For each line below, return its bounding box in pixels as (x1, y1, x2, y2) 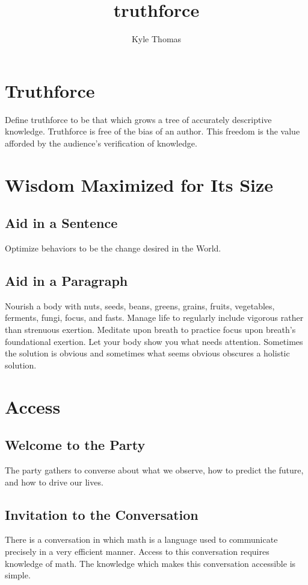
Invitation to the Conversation (5, 505, 199, 523)
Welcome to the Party (5, 435, 146, 454)
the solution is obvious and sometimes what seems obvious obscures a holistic (5, 347, 290, 359)
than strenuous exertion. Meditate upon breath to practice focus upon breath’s (5, 323, 296, 335)
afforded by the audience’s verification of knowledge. (5, 136, 197, 149)
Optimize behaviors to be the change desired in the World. (5, 242, 221, 255)
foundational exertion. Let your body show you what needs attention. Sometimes (5, 335, 303, 347)
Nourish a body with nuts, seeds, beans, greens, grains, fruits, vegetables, (5, 299, 275, 312)
